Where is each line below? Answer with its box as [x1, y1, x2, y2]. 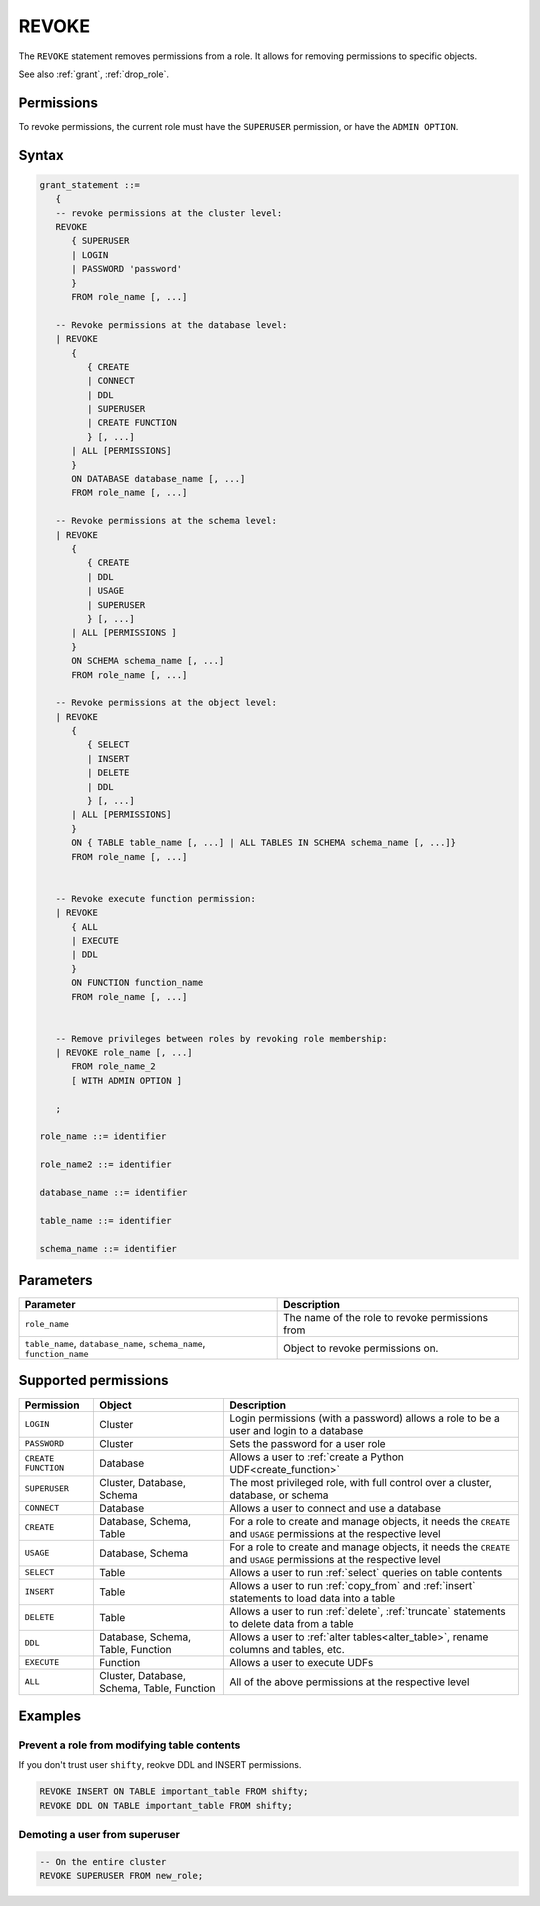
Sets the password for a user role [229, 1436, 386, 1450]
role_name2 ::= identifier [39, 1159, 172, 1170]
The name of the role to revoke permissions [283, 1311, 489, 1325]
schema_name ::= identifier [39, 1243, 177, 1254]
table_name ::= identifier [39, 1215, 172, 1226]
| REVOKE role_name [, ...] [55, 1047, 194, 1059]
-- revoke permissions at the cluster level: [55, 207, 283, 219]
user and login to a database [229, 1423, 364, 1437]
